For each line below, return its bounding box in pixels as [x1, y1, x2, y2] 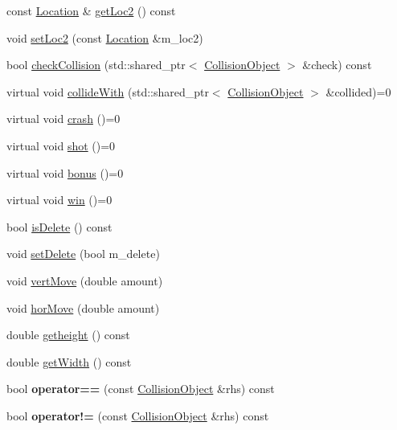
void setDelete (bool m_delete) [6, 245, 160, 262]
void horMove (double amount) [6, 299, 160, 316]
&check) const [302, 56, 372, 73]
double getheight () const [6, 326, 130, 343]
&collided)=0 [325, 83, 391, 100]
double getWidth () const [6, 353, 132, 370]
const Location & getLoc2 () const [6, 2, 176, 18]
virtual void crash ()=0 [6, 110, 121, 127]
